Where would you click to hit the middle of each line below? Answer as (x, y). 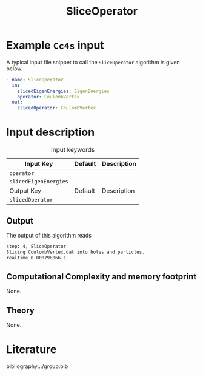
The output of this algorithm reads (49, 235)
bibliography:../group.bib (37, 366)
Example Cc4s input (55, 45)
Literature (32, 350)
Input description (51, 132)
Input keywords (73, 150)
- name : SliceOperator (35, 80)
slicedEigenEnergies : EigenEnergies (64, 91)
